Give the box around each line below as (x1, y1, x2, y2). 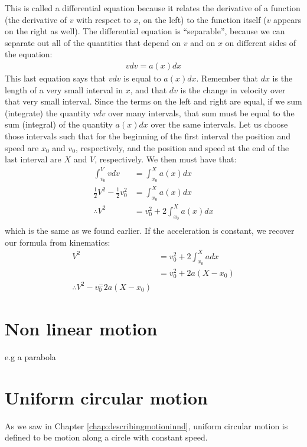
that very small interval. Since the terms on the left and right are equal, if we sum (5, 95, 302, 107)
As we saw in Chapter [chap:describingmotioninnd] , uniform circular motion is (5, 419, 288, 432)
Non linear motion (5, 316, 158, 340)
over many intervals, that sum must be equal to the (108, 106, 295, 119)
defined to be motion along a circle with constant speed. (5, 431, 208, 443)
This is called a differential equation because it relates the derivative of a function (5, 2, 301, 14)
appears (273, 13, 302, 25)
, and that (130, 83, 167, 96)
